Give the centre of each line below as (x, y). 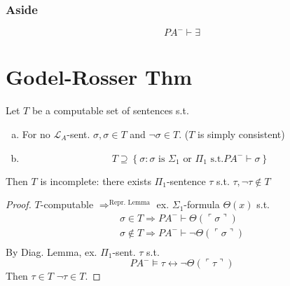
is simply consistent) (241, 134)
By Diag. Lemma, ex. (51, 251)
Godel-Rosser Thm (99, 77)
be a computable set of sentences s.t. (110, 110)
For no (36, 134)
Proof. (19, 204)
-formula (202, 204)
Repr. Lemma (130, 203)
